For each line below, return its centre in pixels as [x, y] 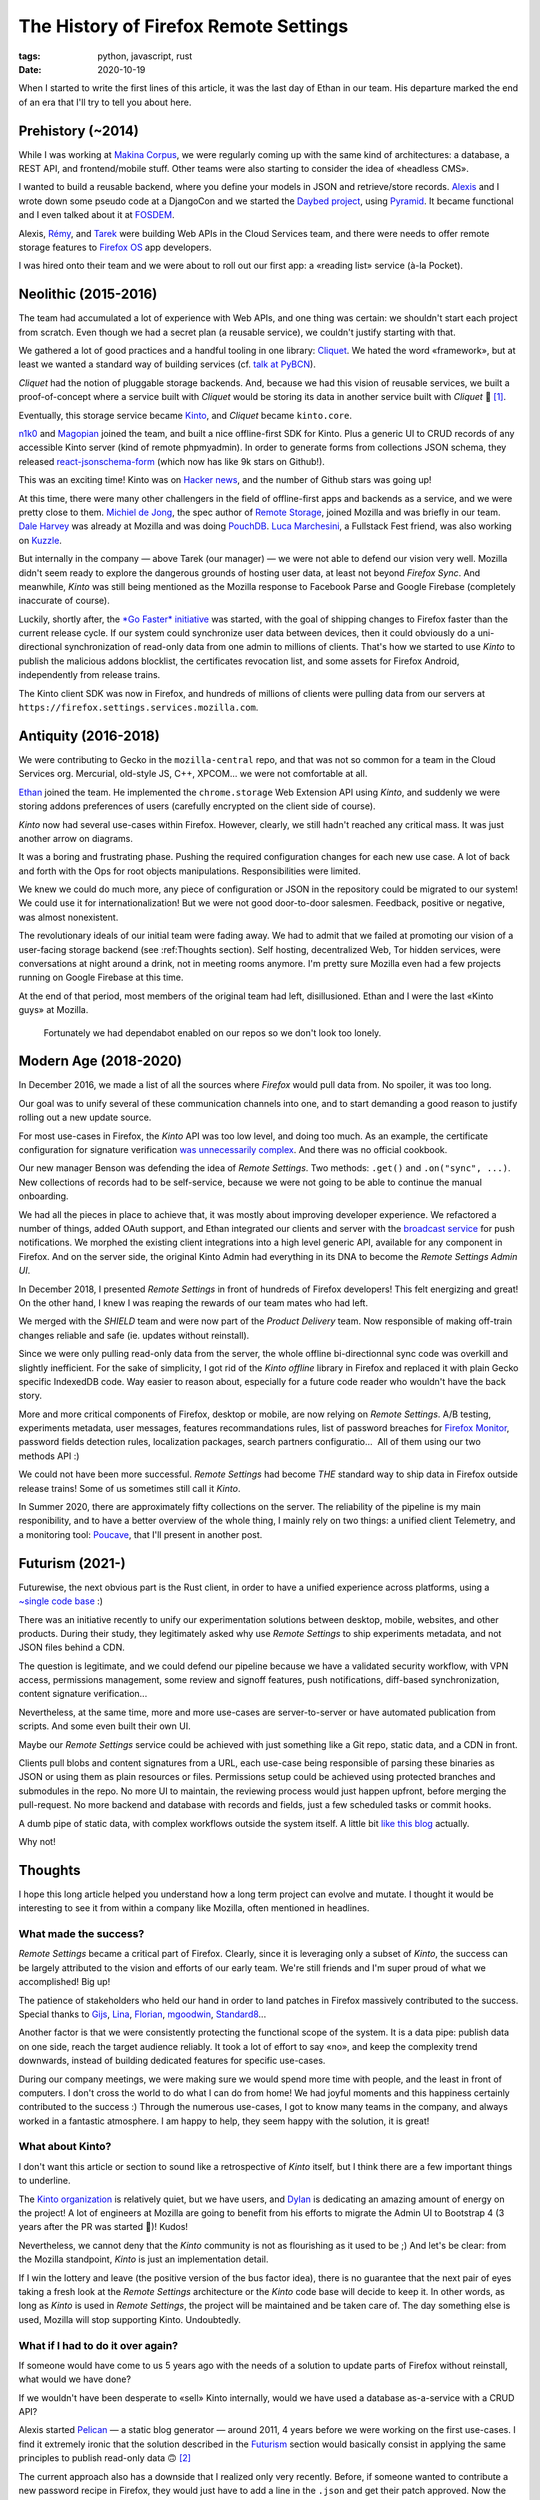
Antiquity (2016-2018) [89, 735]
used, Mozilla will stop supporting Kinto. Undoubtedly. [130, 2319]
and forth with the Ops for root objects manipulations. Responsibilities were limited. [189, 871]
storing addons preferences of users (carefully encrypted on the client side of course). [197, 806]
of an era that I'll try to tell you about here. [105, 102]
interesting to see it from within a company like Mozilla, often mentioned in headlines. [194, 1908]
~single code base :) [61, 1601]
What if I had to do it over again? [98, 2345]
